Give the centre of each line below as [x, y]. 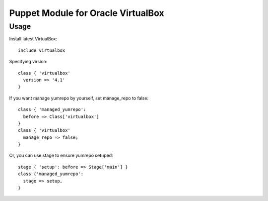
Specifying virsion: [28, 62]
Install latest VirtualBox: [33, 39]
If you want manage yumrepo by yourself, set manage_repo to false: [79, 98]
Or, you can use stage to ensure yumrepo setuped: [61, 155]
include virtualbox [42, 50]
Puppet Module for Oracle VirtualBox [87, 13]
